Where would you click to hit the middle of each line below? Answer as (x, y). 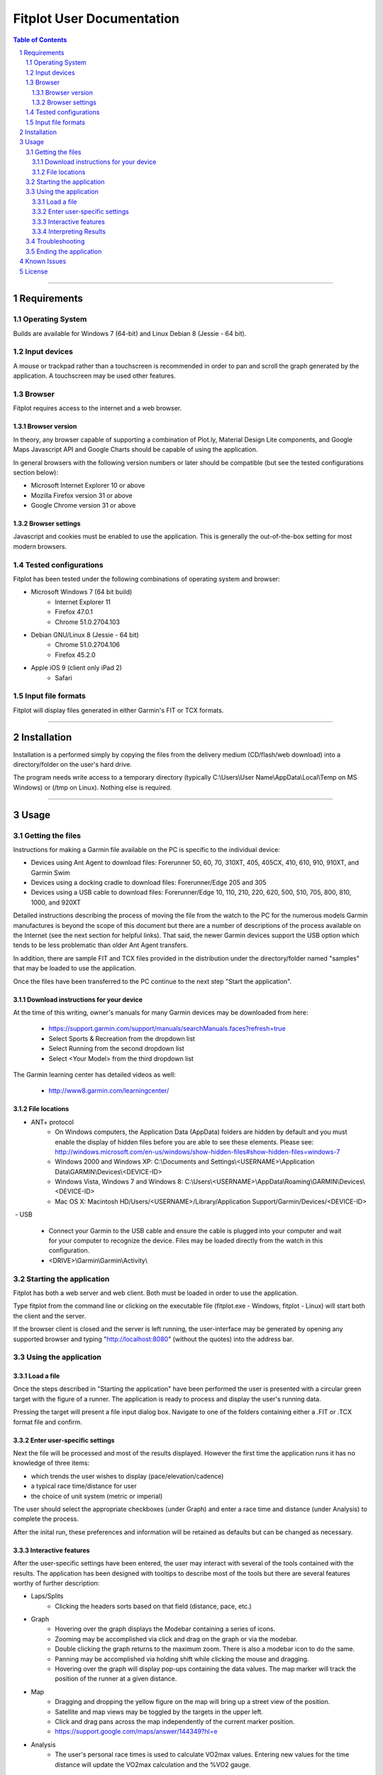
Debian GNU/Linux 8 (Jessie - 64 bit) (85, 635)
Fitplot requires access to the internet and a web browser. (98, 408)
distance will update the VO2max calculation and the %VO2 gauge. (153, 1764)
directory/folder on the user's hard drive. (73, 764)
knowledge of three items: (51, 1463)
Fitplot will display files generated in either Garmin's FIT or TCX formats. (118, 710)
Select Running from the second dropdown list (116, 1049)
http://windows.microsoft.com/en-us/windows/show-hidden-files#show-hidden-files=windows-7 (198, 1152)
